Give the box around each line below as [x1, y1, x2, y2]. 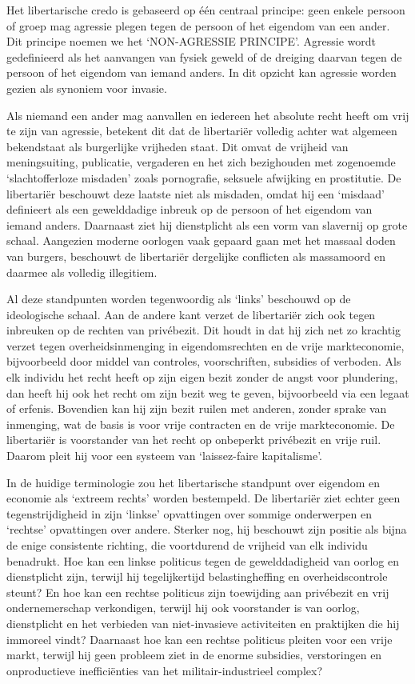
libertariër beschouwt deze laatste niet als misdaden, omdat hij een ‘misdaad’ [6, 185, 385, 202]
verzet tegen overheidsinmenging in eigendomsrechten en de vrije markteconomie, [6, 337, 405, 354]
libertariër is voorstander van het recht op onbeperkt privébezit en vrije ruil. [6, 431, 381, 448]
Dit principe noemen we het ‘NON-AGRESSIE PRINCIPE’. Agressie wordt [6, 33, 376, 50]
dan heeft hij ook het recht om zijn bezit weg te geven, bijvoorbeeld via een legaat [6, 384, 409, 401]
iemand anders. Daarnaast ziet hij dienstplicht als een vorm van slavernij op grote [6, 216, 408, 233]
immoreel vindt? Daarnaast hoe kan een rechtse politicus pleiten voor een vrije [6, 630, 393, 647]
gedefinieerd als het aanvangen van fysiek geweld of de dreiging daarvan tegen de [6, 48, 402, 65]
